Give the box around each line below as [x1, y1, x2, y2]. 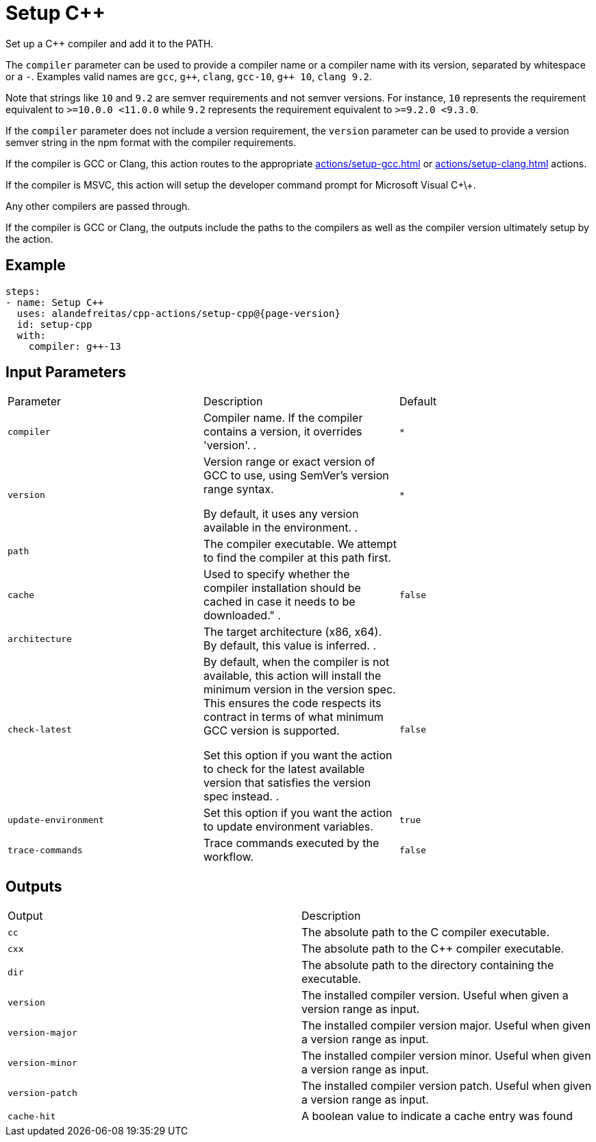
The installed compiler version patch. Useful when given [301, 1079, 592, 1093]
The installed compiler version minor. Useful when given [301, 1049, 591, 1063]
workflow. [203, 850, 254, 864]
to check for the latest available [203, 762, 365, 776]
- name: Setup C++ [5, 296, 104, 308]
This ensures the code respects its [203, 696, 382, 711]
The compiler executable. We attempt [203, 537, 397, 551]
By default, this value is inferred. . [203, 639, 377, 653]
